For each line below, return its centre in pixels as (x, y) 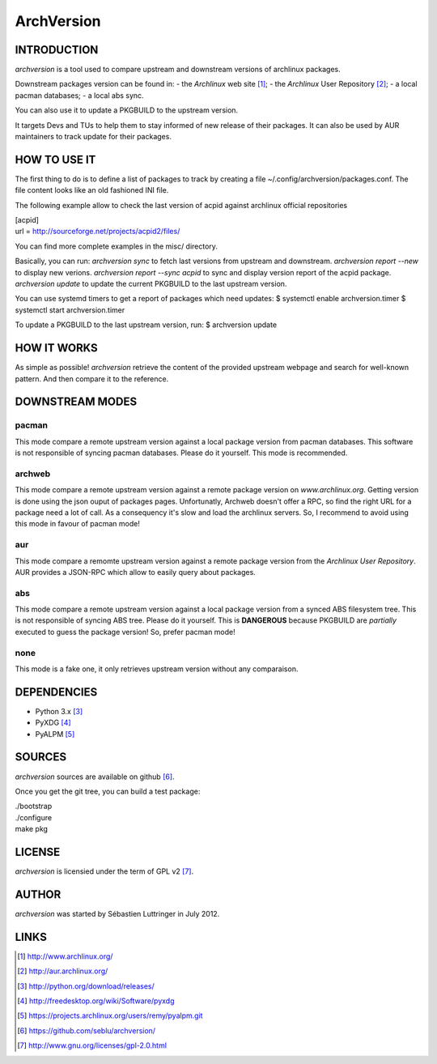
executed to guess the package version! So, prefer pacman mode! (125, 632)
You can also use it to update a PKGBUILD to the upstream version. (127, 110)
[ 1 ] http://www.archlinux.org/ (65, 956)
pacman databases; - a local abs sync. (80, 95)
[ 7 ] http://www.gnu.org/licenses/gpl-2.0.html (92, 1045)
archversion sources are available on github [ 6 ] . (95, 777)
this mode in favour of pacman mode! (78, 524)
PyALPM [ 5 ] (55, 734)
